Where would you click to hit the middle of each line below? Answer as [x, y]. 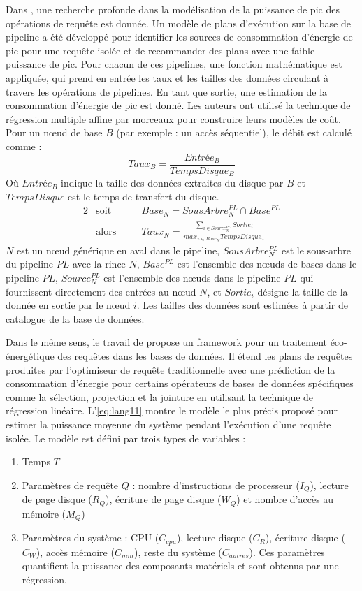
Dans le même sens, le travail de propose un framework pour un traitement [166, 342]
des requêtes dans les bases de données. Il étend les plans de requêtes [205, 355]
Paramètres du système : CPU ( [90, 538]
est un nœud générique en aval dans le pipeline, [118, 250]
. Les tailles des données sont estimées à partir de [242, 305]
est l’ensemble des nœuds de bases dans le [267, 264]
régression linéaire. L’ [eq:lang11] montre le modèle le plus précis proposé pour [172, 410]
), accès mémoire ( [75, 552]
